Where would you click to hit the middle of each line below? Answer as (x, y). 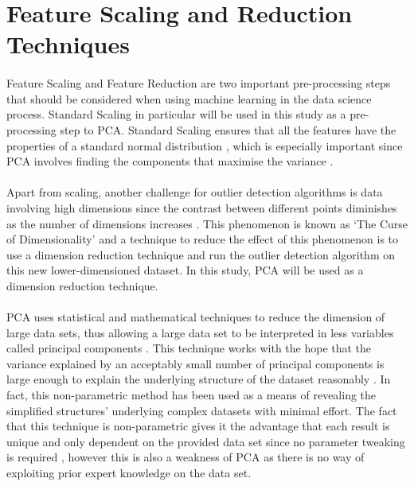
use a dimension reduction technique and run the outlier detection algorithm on (201, 254)
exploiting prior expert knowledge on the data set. (129, 472)
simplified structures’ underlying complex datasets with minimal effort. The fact (202, 410)
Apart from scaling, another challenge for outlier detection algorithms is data (195, 192)
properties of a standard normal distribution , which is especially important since (205, 145)
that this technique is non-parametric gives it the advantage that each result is (198, 426)
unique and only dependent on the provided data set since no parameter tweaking (206, 441)
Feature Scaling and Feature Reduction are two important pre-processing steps (199, 83)
